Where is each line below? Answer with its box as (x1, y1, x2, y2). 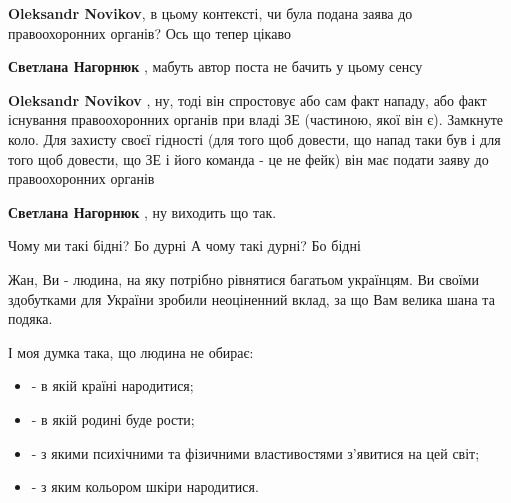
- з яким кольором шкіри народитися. (31, 476, 259, 497)
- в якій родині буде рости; (31, 408, 195, 429)
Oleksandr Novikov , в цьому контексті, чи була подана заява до (8, 3, 413, 23)
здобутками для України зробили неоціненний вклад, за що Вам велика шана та (8, 288, 495, 309)
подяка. (8, 308, 53, 329)
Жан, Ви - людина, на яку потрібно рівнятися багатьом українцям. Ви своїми (8, 268, 479, 289)
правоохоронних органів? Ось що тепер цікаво (8, 22, 291, 43)
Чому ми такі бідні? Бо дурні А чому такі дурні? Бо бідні (8, 235, 361, 256)
